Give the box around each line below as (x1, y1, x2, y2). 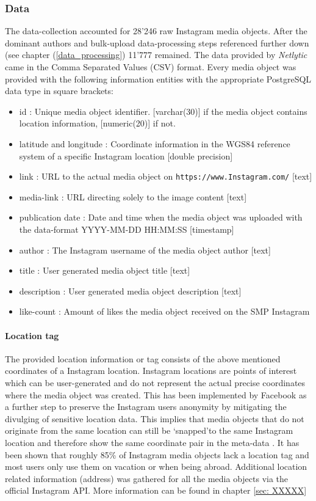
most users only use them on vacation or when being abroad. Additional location (5, 460, 307, 473)
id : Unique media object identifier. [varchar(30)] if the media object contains (19, 104, 307, 117)
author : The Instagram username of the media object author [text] (19, 243, 271, 256)
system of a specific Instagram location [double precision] (19, 149, 233, 162)
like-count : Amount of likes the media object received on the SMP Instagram (19, 305, 310, 318)
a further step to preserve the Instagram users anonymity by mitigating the (5, 400, 287, 413)
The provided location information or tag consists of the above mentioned (5, 352, 281, 365)
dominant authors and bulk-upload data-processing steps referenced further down (5, 36, 309, 49)
